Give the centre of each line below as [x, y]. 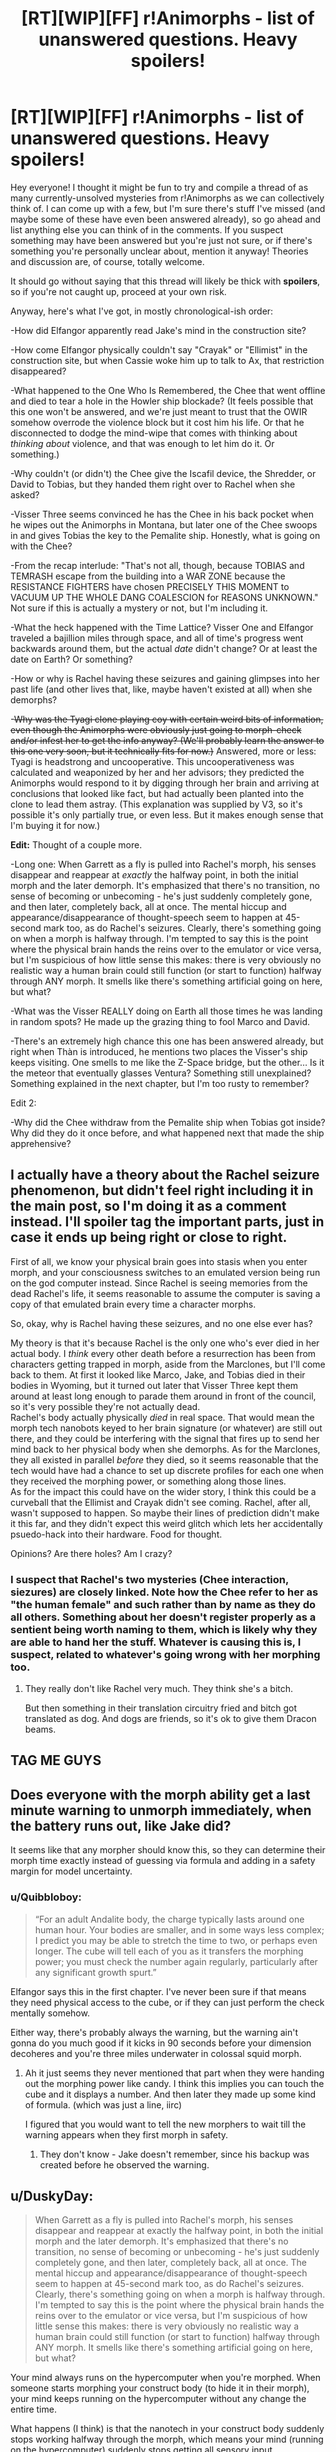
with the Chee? [41, 546]
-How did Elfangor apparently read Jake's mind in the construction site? [158, 330]
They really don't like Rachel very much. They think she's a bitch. [159, 1689]
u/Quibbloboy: [46, 1897]
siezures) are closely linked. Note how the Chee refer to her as [164, 1592]
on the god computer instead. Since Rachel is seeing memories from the [159, 1283]
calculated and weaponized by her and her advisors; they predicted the [157, 772]
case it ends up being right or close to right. [149, 1237]
